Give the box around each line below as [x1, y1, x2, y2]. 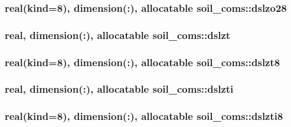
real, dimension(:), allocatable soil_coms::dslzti [5, 82, 234, 96]
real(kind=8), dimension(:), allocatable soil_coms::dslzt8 [5, 54, 280, 69]
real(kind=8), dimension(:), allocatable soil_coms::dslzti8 [5, 109, 283, 123]
